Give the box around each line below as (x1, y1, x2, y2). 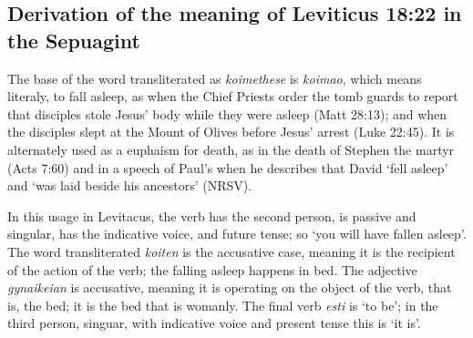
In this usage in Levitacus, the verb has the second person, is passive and (7, 206, 416, 225)
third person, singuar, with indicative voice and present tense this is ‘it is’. (7, 313, 421, 333)
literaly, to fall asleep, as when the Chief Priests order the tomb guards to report (7, 87, 458, 106)
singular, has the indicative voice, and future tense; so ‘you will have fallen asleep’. (7, 224, 467, 243)
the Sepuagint (7, 26, 140, 54)
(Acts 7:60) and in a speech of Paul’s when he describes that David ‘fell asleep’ (7, 158, 448, 177)
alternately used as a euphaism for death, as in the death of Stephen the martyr (7, 139, 455, 159)
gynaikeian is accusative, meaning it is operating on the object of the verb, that (7, 278, 452, 297)
